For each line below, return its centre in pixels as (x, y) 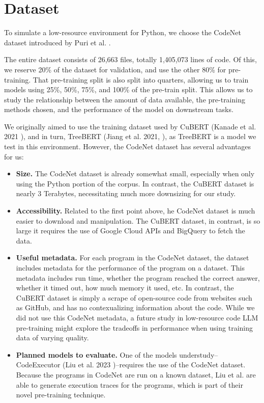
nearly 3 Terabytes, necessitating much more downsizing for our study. (126, 193)
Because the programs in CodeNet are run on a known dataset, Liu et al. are (136, 374)
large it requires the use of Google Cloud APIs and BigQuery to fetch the (130, 231)
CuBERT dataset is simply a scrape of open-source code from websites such (134, 297)
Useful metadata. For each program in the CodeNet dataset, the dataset (133, 258)
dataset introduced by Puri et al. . (57, 42)
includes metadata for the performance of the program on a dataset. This (130, 267)
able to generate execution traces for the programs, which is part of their (129, 384)
